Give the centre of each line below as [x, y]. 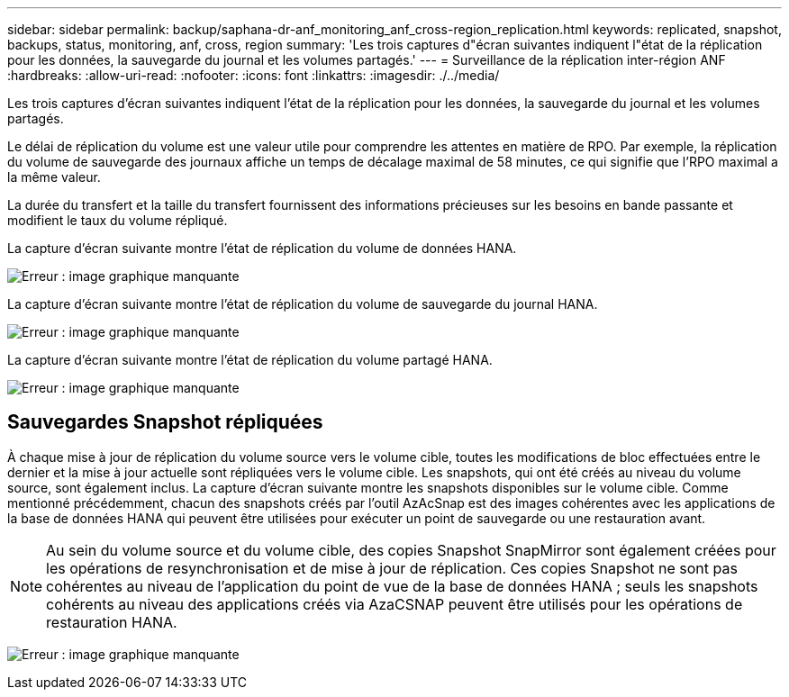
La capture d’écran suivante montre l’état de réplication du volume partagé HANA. [250, 360]
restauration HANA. [112, 622]
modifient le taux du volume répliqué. [118, 220]
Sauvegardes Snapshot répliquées [165, 422]
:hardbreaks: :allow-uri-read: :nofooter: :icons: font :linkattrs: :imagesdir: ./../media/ [254, 75]
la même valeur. [54, 177]
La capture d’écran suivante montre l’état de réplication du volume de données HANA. [262, 248]
